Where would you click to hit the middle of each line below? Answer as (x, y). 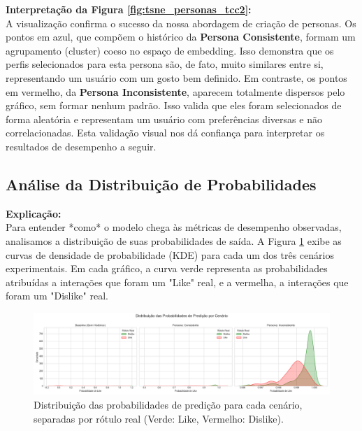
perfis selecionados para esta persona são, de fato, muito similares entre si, (165, 64)
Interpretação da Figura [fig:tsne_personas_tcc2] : (129, 9)
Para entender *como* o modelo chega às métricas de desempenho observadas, (174, 227)
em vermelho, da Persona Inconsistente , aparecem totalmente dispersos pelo (175, 91)
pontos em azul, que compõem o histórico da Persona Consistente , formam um (181, 37)
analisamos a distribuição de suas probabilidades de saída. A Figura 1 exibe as (174, 240)
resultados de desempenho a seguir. (81, 146)
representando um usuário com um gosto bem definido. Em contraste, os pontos (176, 77)
